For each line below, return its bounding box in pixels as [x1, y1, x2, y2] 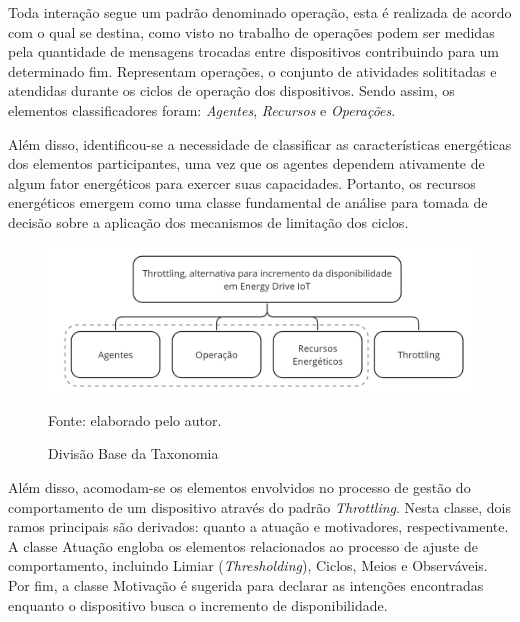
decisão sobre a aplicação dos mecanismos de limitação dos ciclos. [8, 211, 409, 232]
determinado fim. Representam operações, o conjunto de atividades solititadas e [8, 60, 497, 81]
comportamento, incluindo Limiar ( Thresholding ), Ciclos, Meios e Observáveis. [8, 555, 488, 576]
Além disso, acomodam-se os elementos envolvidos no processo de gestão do [8, 477, 471, 498]
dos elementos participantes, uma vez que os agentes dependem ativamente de [8, 153, 485, 174]
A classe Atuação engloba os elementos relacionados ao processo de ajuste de [8, 535, 478, 556]
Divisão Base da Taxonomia [48, 443, 219, 464]
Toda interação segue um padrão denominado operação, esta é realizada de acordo [8, 2, 512, 22]
